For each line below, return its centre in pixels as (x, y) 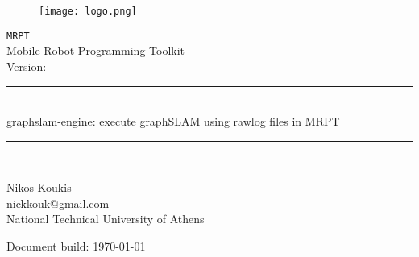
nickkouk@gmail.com (58, 203)
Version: (27, 66)
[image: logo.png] (88, 11)
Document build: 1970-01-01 (76, 246)
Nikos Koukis (39, 187)
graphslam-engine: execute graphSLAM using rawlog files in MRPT (173, 121)
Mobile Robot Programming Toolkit (96, 50)
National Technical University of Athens (106, 219)
